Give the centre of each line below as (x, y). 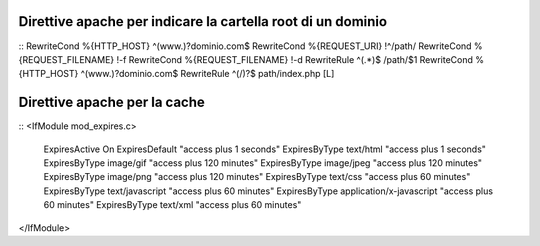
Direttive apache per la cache (111, 102)
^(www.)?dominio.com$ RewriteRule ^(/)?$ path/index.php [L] (207, 74)
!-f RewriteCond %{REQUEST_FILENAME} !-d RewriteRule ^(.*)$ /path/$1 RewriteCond (295, 59)
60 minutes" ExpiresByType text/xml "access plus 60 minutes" (172, 205)
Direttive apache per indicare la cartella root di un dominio (203, 21)
